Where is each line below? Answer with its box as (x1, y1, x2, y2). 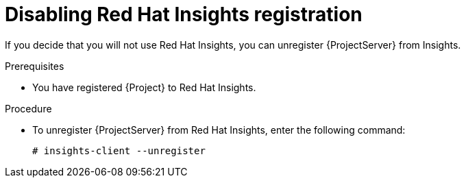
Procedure (5, 102, 52, 114)
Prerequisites (5, 60, 64, 72)
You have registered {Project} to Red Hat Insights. (32, 81, 256, 93)
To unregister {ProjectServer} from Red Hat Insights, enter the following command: (32, 123, 406, 136)
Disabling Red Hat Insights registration (5, 3, 363, 26)
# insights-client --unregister (32, 145, 206, 156)
